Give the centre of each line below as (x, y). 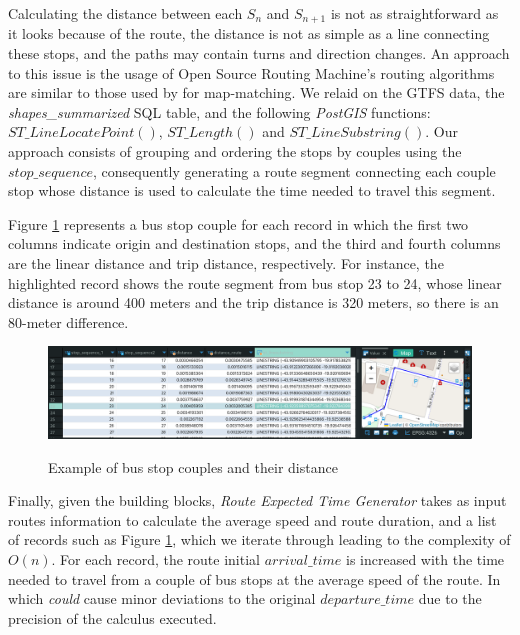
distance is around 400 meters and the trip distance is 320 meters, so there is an (253, 302)
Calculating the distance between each (125, 13)
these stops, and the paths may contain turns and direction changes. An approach (259, 53)
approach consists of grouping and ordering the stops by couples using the (235, 151)
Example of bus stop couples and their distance (193, 466)
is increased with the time (425, 559)
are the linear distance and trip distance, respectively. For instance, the (226, 262)
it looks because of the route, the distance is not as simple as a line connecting (249, 33)
